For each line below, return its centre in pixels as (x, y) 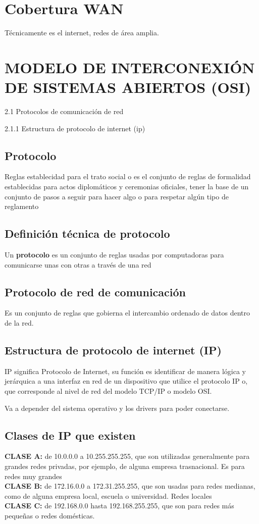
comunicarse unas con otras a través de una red (78, 264)
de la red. (19, 322)
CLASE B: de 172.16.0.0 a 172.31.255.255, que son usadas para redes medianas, (130, 486)
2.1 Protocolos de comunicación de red (64, 111)
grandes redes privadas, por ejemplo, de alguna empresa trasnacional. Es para (125, 466)
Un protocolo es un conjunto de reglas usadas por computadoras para (114, 254)
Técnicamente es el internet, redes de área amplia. (82, 33)
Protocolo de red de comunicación (95, 292)
